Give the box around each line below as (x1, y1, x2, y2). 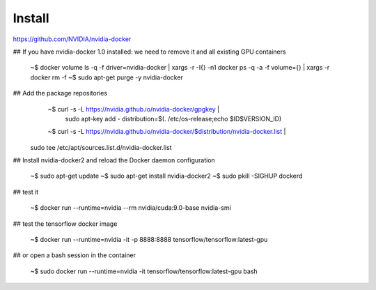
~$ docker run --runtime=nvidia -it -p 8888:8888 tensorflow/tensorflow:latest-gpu (30, 236, 268, 244)
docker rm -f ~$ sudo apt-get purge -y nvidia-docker (30, 73, 184, 82)
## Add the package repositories (13, 89, 108, 98)
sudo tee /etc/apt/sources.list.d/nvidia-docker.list (30, 143, 172, 151)
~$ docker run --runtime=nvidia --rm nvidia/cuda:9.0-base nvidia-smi (30, 204, 231, 212)
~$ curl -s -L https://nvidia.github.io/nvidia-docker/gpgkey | (47, 105, 219, 113)
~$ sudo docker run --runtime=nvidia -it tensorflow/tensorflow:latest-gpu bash (30, 267, 258, 275)
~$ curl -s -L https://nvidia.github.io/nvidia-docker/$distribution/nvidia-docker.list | (47, 128, 286, 136)
